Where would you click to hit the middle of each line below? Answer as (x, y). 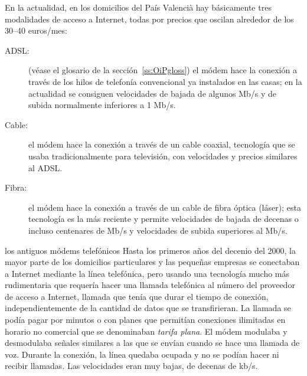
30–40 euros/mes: (36, 30)
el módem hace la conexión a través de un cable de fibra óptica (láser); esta (165, 207)
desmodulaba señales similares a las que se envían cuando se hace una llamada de (152, 343)
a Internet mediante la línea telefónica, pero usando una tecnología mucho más (147, 273)
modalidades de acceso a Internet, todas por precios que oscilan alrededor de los (149, 19)
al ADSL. (45, 167)
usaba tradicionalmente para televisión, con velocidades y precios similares (163, 156)
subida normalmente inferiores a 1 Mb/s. (102, 105)
